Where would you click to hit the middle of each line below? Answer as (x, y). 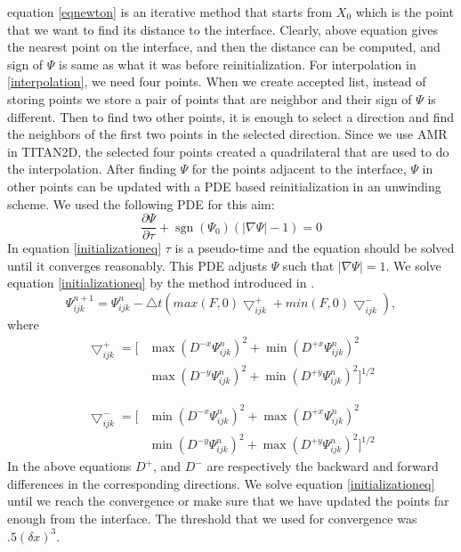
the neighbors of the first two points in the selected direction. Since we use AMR (227, 134)
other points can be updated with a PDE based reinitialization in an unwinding (224, 186)
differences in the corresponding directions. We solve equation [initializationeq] (221, 483)
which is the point (404, 12)
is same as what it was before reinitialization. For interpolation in (238, 64)
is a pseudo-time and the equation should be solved (315, 248)
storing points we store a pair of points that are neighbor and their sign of (210, 98)
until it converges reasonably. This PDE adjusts (137, 265)
